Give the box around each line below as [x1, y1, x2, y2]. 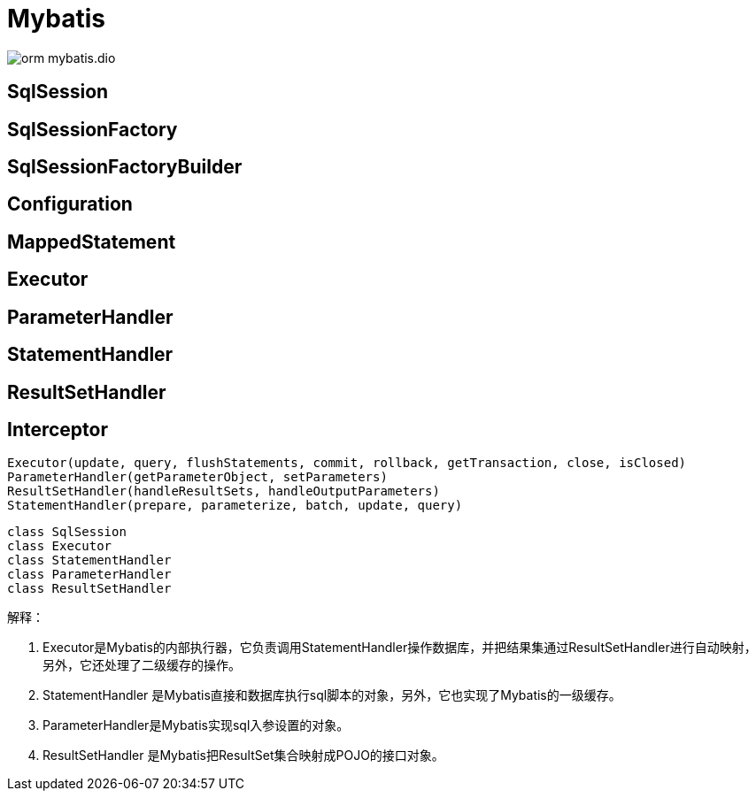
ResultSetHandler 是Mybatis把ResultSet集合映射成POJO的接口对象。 [42, 748, 444, 763]
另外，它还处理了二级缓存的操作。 [42, 657, 241, 673]
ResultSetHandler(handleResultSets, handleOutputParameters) [7, 484, 440, 499]
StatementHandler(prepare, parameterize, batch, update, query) [7, 498, 463, 513]
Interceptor [7, 418, 109, 441]
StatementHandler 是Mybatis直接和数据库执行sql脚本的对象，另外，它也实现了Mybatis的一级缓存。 [42, 687, 621, 703]
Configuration [7, 193, 133, 216]
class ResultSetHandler [7, 581, 172, 596]
